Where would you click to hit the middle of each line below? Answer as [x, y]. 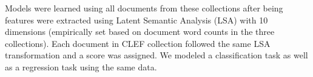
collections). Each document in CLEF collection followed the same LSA [138, 43]
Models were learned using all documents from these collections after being [144, 8]
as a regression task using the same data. [81, 66]
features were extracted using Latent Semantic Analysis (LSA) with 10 [136, 20]
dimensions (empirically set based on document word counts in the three [140, 32]
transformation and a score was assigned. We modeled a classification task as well [156, 55]
